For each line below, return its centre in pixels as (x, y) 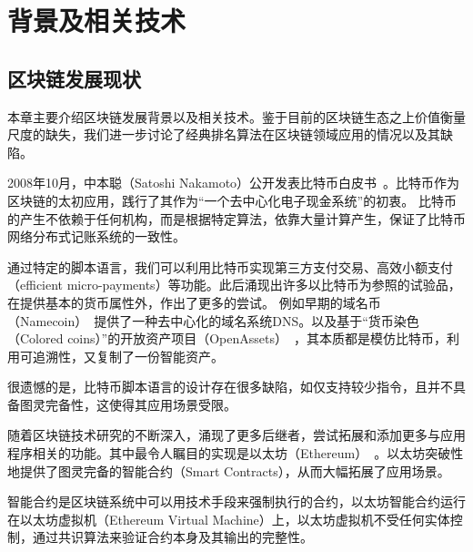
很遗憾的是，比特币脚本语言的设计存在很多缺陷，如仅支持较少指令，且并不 (230, 387)
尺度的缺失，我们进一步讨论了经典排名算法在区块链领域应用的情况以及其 (224, 134)
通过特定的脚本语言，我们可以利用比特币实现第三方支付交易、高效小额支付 (230, 266)
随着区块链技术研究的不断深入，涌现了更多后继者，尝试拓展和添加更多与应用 (236, 435)
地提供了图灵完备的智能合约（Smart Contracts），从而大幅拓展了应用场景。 (229, 470)
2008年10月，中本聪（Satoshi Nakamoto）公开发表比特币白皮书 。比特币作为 (234, 183)
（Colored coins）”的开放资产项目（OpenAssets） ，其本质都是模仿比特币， (227, 338)
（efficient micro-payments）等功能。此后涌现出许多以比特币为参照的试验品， (234, 285)
